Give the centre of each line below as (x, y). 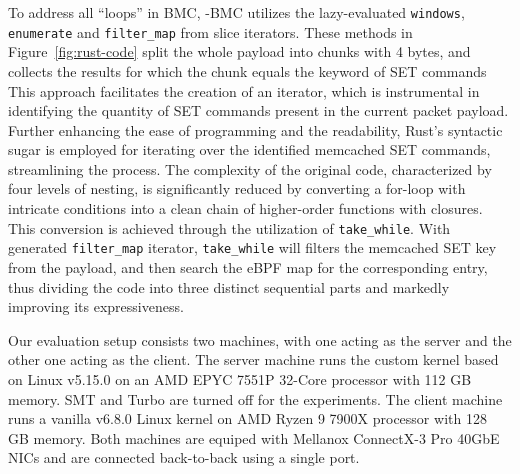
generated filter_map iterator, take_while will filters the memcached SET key (252, 247)
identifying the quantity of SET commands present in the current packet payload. (258, 110)
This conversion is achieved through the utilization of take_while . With (229, 227)
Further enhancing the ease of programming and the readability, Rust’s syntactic (255, 129)
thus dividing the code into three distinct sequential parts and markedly (229, 286)
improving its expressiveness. (96, 306)
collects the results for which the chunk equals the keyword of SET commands (247, 70)
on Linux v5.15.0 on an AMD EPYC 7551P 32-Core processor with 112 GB (240, 378)
